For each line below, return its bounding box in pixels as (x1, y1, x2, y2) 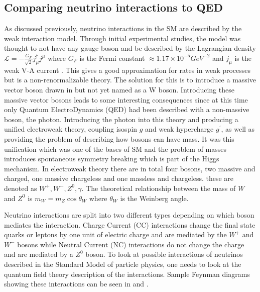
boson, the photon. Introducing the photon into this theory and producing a (4, 114, 238, 124)
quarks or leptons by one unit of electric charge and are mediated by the (4, 229, 227, 240)
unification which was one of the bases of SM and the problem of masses (4, 143, 227, 154)
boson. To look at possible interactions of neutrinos (85, 249, 243, 259)
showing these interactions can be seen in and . (4, 278, 149, 289)
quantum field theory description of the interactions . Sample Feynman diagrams (4, 268, 250, 279)
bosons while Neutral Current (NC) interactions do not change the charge (17, 239, 244, 249)
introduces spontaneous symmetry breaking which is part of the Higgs (4, 153, 219, 164)
